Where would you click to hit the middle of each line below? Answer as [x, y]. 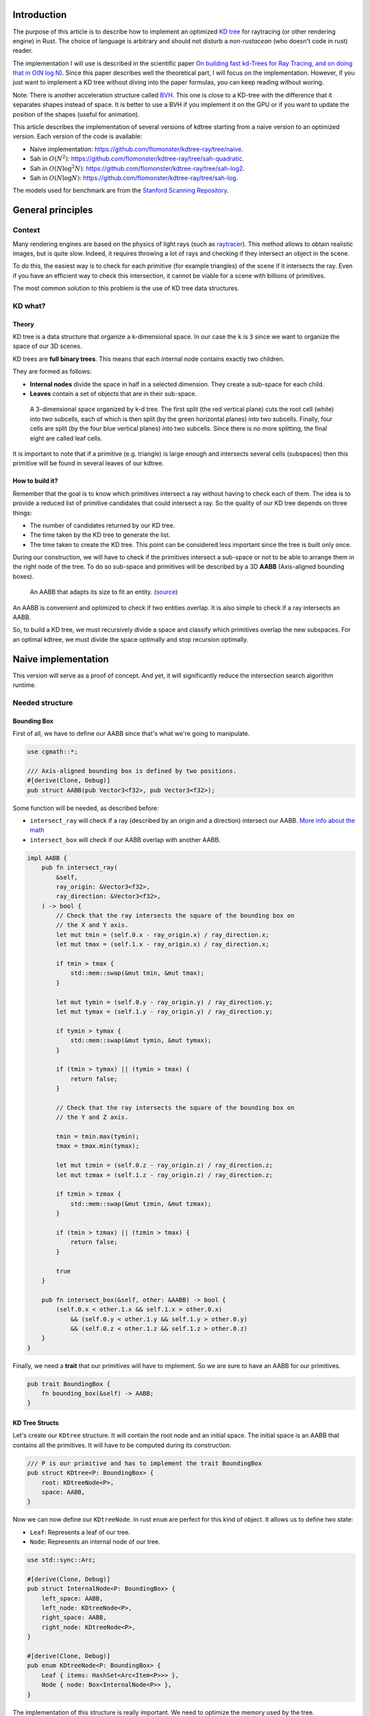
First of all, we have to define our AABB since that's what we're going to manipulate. [131, 734]
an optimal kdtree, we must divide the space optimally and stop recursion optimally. [131, 639]
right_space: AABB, [74, 1618]
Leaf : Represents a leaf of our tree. [80, 1532]
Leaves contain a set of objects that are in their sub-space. [113, 394]
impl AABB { [47, 858]
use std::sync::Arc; [61, 1560]
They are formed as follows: [52, 371]
